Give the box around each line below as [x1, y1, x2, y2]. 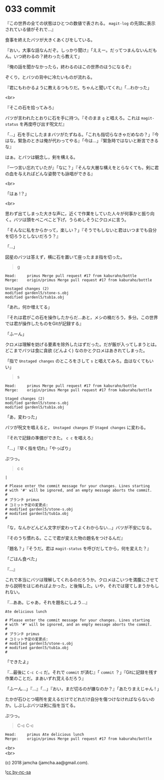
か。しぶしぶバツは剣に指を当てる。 [5, 702, 78, 708]
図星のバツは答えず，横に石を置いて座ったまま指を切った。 [5, 254, 125, 260]
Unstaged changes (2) [5, 286, 49, 291]
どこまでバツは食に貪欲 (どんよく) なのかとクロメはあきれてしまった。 [5, 347, 148, 353]
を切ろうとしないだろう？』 [5, 233, 61, 239]
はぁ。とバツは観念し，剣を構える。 [5, 154, 78, 160]
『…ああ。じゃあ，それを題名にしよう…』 [5, 599, 90, 605]
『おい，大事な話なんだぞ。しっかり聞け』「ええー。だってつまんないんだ [5, 47, 153, 53]
